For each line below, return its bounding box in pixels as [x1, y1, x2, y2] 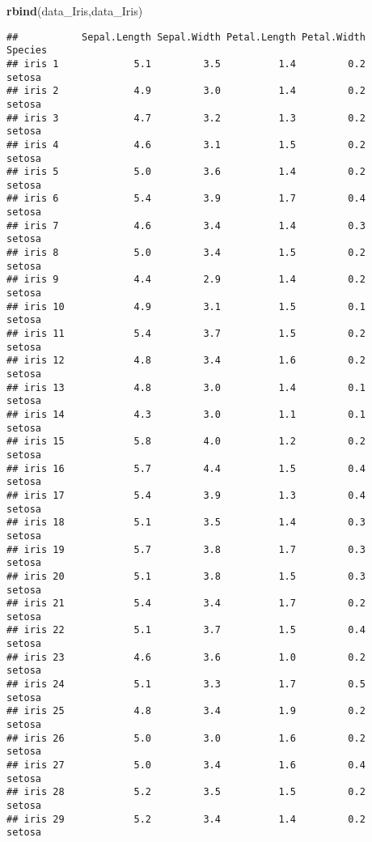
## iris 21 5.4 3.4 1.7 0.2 [6, 597, 366, 610]
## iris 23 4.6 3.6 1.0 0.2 [6, 651, 366, 663]
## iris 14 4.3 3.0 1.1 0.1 [6, 408, 366, 420]
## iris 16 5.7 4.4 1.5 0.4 [6, 462, 366, 474]
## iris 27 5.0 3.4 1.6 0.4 [6, 759, 366, 772]
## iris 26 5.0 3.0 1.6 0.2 [6, 732, 366, 744]
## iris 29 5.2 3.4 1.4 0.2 [6, 813, 366, 825]
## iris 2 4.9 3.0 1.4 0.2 [6, 85, 366, 97]
